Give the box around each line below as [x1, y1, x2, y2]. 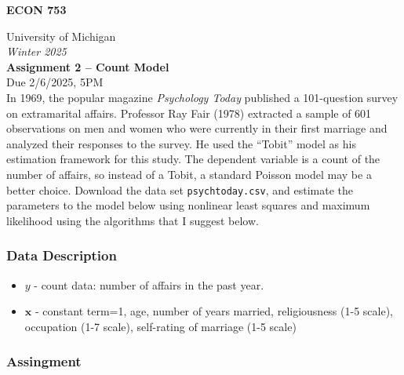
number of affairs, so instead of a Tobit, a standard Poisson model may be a [6, 166, 372, 182]
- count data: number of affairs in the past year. [34, 276, 264, 293]
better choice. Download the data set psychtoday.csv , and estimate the [6, 181, 354, 198]
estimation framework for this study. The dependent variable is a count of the [6, 151, 380, 167]
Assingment [6, 351, 82, 371]
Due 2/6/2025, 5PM [6, 74, 104, 90]
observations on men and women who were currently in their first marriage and [6, 120, 388, 137]
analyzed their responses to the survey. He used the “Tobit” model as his [6, 135, 356, 151]
